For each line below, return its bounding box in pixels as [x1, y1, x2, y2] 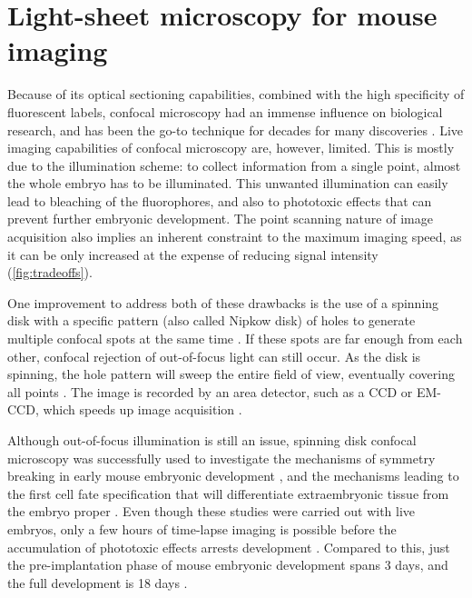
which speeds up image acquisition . [43, 400, 242, 419]
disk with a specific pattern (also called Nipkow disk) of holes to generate [7, 311, 416, 330]
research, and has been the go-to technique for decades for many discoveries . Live [7, 120, 464, 139]
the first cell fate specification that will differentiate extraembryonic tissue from [7, 483, 449, 503]
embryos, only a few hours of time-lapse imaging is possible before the [7, 519, 397, 538]
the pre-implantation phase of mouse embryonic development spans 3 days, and [7, 555, 448, 574]
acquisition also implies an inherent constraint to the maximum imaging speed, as [7, 227, 462, 246]
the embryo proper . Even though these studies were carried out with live [7, 502, 416, 521]
